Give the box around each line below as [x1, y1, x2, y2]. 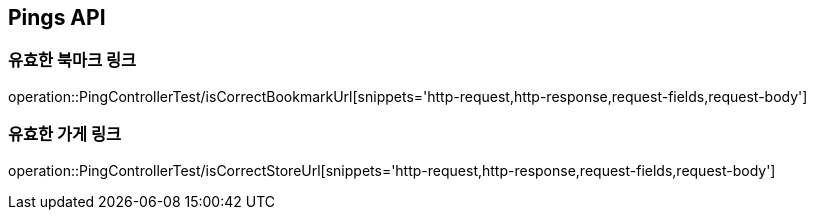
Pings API [8, 5, 106, 30]
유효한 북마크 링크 [8, 50, 137, 71]
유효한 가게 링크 [8, 124, 122, 145]
